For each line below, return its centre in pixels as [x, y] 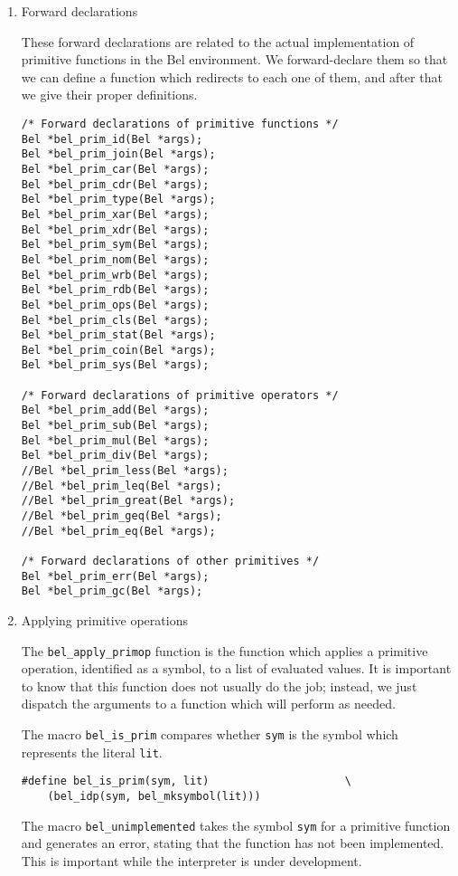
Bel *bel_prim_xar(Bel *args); [115, 214]
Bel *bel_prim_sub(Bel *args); [115, 426]
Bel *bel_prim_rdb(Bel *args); [115, 290]
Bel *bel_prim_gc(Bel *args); [112, 591]
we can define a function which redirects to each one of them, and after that [232, 76]
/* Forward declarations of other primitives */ [170, 561]
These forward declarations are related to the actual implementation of [218, 41]
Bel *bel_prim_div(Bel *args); [115, 456]
